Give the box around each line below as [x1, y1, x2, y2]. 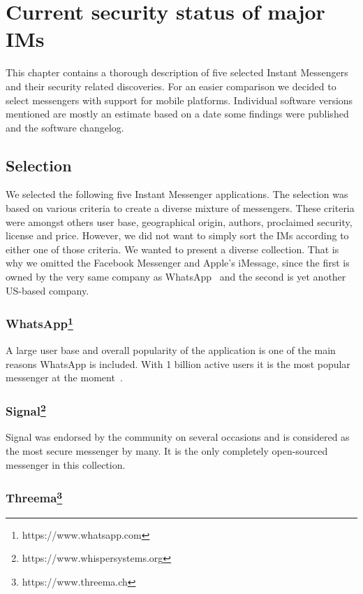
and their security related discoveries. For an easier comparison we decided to [6, 78, 336, 93]
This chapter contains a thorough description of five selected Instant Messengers [6, 65, 348, 80]
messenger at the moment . [6, 370, 123, 385]
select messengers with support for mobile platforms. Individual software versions [6, 92, 353, 107]
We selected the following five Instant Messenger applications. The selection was [6, 187, 348, 201]
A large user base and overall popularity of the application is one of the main [6, 342, 336, 357]
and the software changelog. [6, 120, 124, 134]
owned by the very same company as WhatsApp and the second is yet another [6, 269, 346, 284]
